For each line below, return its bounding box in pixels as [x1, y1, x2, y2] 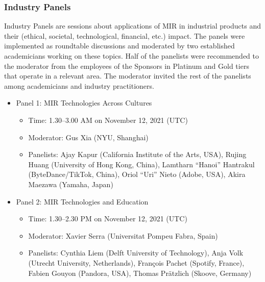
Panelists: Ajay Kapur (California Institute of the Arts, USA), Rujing [28, 149, 247, 160]
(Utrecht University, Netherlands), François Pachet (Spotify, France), [28, 257, 245, 268]
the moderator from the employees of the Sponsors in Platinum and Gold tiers [4, 60, 249, 71]
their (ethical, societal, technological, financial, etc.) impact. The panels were [4, 30, 245, 41]
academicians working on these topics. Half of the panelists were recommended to [4, 50, 259, 61]
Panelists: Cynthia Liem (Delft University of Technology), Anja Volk [28, 247, 244, 258]
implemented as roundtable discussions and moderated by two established [4, 40, 235, 51]
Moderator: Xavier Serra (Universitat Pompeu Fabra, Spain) [28, 230, 218, 241]
